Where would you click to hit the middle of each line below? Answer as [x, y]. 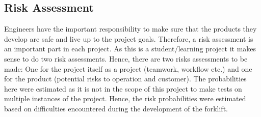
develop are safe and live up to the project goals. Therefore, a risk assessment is [129, 38]
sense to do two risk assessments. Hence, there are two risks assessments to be [126, 58]
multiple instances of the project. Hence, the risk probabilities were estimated [125, 98]
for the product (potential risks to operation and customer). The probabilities [125, 79]
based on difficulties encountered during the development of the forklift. [116, 108]
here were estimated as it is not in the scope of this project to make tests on [123, 88]
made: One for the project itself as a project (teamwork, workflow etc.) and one [128, 68]
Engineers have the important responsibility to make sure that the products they [130, 29]
